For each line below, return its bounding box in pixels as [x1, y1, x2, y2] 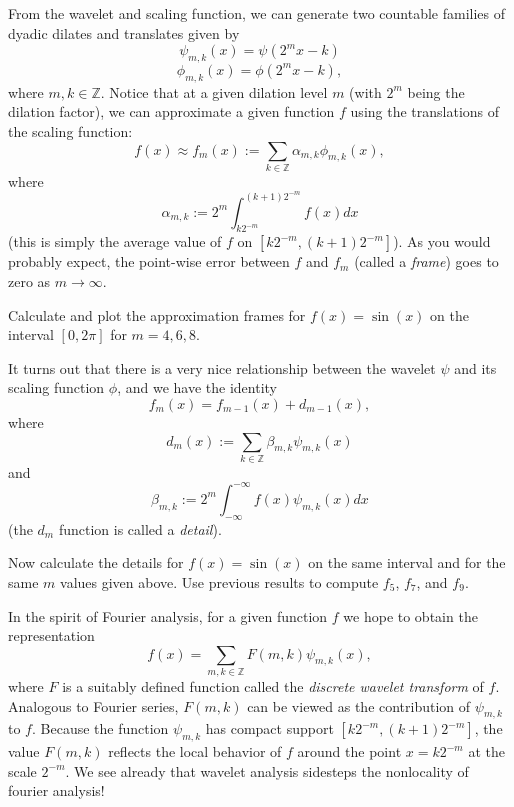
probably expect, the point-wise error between [8, 251, 290, 272]
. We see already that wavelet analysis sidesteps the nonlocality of [65, 760, 469, 781]
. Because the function [31, 718, 169, 739]
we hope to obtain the [343, 605, 478, 626]
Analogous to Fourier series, [8, 695, 179, 716]
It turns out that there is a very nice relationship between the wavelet [8, 357, 436, 378]
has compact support [205, 718, 334, 739]
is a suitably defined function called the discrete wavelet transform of [62, 676, 484, 697]
